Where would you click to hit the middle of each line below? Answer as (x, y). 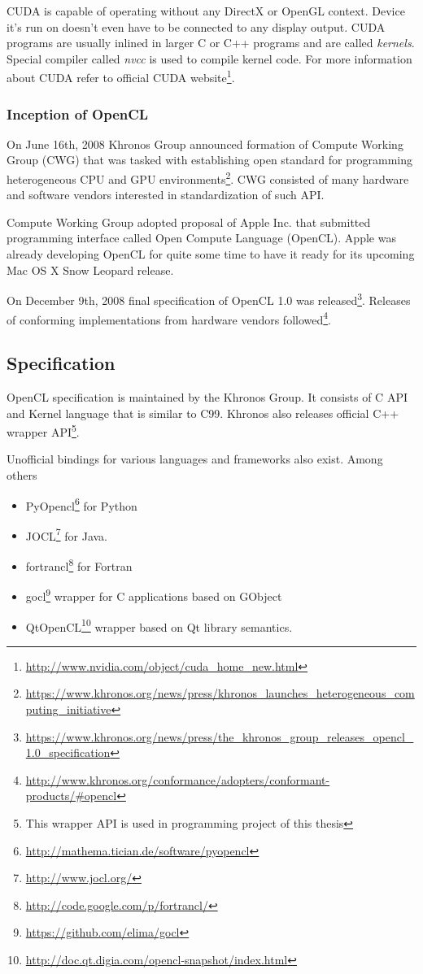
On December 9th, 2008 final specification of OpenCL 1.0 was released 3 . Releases (209, 299)
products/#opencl (71, 796)
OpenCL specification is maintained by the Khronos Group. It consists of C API (207, 396)
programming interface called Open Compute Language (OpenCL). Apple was (201, 238)
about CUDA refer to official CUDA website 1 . (121, 76)
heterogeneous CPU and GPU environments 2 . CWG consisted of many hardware (208, 178)
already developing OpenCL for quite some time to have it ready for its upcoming (211, 254)
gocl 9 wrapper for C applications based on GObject (154, 595)
